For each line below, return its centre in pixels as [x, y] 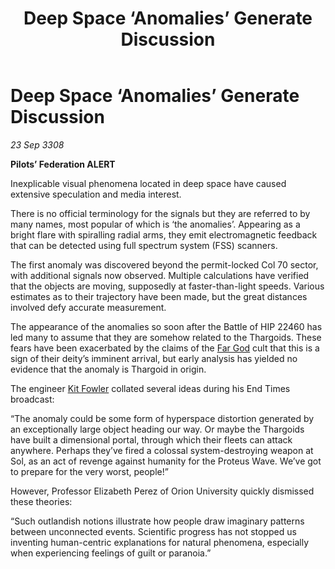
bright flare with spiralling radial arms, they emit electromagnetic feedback [164, 234]
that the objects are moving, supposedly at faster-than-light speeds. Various [167, 286]
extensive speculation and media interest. [96, 194]
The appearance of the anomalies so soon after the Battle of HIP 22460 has [166, 326]
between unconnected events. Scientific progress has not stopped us [153, 531]
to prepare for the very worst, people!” [89, 471]
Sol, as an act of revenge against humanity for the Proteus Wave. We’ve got [166, 461]
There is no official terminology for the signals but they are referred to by [160, 213]
